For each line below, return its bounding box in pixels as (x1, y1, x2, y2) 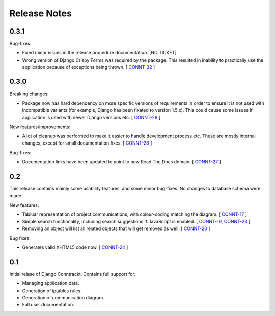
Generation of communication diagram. (22, 294, 104, 300)
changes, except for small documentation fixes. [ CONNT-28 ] (22, 140, 152, 146)
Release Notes (9, 8, 72, 19)
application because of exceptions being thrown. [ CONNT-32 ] (22, 64, 155, 70)
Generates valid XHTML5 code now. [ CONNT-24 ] (22, 244, 128, 250)
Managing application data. (22, 280, 79, 286)
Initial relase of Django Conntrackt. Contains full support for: (9, 271, 136, 277)
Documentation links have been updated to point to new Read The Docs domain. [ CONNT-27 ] (22, 159, 222, 165)
